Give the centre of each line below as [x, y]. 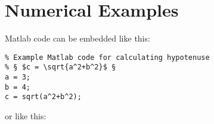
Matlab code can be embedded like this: [77, 38]
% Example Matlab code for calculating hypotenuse [107, 57]
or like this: [26, 116]
